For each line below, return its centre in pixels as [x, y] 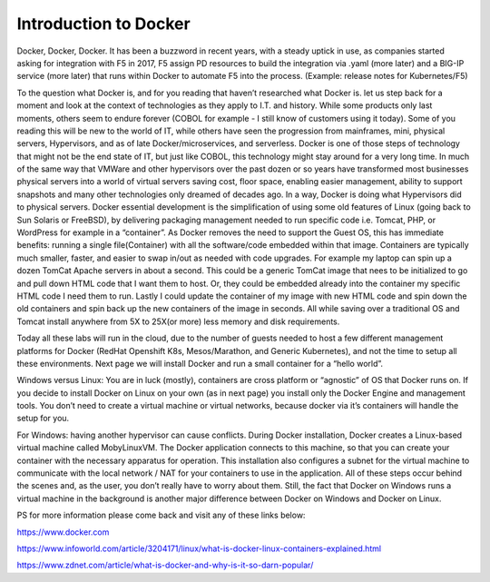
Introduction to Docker [103, 24]
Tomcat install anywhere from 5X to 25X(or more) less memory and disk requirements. [178, 321]
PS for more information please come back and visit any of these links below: [161, 515]
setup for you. [43, 419]
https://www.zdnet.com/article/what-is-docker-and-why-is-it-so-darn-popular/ [165, 565]
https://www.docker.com [63, 532]
